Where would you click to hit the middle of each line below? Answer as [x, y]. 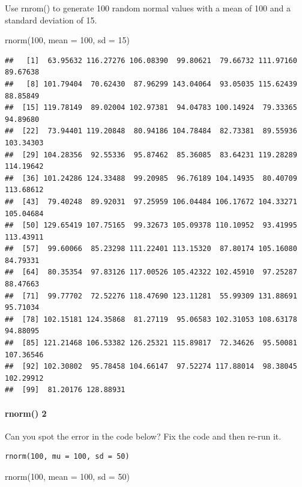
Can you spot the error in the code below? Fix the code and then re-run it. [143, 436]
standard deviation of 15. [51, 20]
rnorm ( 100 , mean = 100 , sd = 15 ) [67, 40]
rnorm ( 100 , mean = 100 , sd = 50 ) [67, 476]
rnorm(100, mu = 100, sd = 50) [67, 457]
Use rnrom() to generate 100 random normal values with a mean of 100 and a [148, 8]
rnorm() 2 [26, 413]
